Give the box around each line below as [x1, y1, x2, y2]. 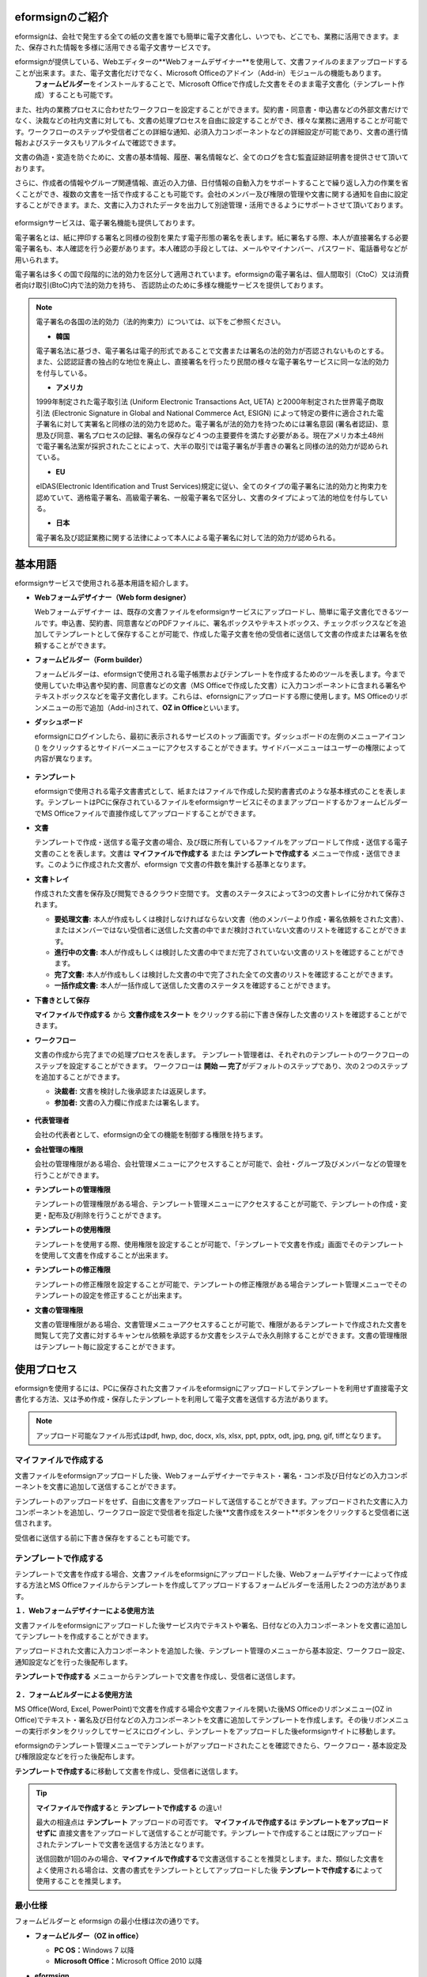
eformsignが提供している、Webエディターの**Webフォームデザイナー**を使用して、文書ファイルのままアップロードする [14, 57, 409, 66]
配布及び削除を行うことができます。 [47, 1210, 166, 1219]
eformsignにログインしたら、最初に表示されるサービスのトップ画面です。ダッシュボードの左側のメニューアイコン [34, 731, 406, 741]
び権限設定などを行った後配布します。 [14, 1752, 139, 1761]
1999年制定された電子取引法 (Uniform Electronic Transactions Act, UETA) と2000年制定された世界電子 [36, 397, 370, 406]
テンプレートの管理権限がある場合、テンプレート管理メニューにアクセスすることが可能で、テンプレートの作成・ [34, 1199, 401, 1209]
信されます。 [14, 1518, 56, 1528]
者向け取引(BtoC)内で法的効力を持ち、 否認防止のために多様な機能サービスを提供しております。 [14, 281, 328, 290]
